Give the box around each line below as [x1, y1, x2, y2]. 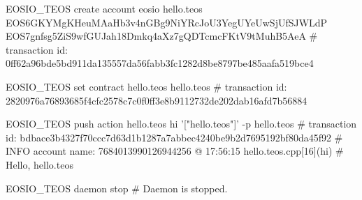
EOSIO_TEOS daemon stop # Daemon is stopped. [6, 180, 228, 195]
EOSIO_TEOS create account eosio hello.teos [6, 1, 203, 15]
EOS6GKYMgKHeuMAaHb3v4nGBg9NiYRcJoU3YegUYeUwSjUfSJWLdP [6, 15, 328, 29]
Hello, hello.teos [6, 157, 73, 171]
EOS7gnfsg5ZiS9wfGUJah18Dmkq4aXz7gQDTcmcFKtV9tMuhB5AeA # [6, 29, 318, 43]
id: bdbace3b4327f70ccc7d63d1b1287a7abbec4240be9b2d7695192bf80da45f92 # [6, 130, 343, 144]
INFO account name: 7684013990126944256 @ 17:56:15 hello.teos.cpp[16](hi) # [6, 144, 344, 158]
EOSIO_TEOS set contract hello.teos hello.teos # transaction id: [6, 79, 287, 93]
